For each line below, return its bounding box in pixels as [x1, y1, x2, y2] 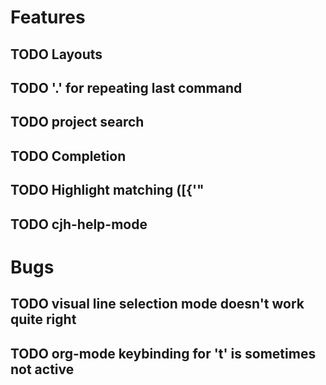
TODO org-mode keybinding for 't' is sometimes [10, 345, 317, 362]
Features [10, 6, 86, 29]
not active [10, 361, 75, 378]
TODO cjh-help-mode [10, 216, 148, 233]
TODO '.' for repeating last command [10, 79, 243, 96]
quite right [10, 311, 77, 328]
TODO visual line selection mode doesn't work [10, 296, 305, 313]
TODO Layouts [10, 46, 103, 63]
